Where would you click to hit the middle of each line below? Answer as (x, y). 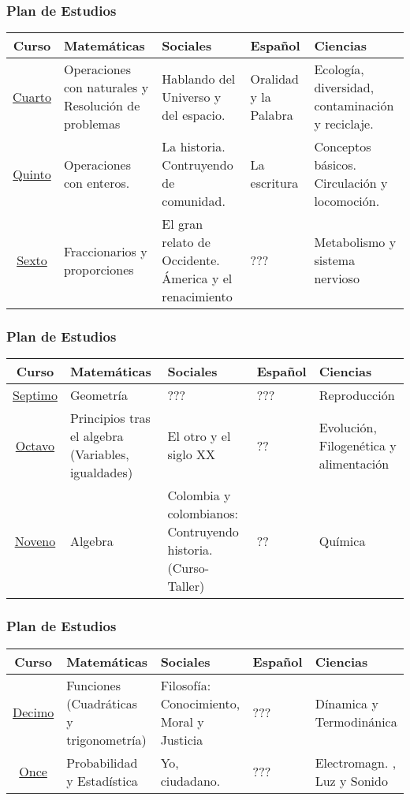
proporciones (99, 269)
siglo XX (192, 454)
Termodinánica (356, 721)
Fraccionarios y (105, 251)
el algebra (97, 436)
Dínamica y (347, 703)
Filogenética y (358, 445)
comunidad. (194, 201)
